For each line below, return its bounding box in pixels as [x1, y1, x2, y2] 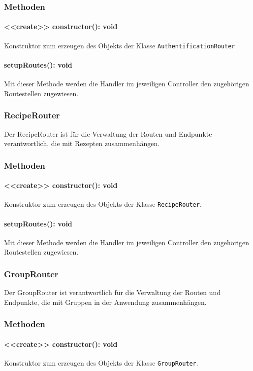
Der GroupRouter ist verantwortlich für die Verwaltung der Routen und [4, 287, 221, 297]
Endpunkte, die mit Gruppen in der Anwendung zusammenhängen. [4, 297, 207, 307]
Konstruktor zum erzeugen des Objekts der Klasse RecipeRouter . [4, 199, 202, 209]
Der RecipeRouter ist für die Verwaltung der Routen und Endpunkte [4, 128, 212, 139]
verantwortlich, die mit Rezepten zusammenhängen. [4, 138, 160, 148]
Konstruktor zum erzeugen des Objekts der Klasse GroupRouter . [4, 358, 198, 368]
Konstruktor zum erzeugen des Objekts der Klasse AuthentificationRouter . [4, 40, 237, 50]
